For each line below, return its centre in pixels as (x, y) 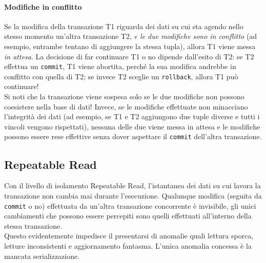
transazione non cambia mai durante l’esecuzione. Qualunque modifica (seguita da (133, 195)
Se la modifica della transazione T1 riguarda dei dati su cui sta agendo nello (124, 26)
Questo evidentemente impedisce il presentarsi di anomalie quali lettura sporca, (129, 236)
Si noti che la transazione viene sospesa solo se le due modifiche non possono (124, 96)
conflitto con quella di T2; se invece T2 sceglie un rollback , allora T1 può (121, 76)
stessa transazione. (33, 225)
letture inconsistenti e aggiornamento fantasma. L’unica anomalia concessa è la (128, 245)
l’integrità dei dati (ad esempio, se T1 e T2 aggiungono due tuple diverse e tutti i (132, 116)
